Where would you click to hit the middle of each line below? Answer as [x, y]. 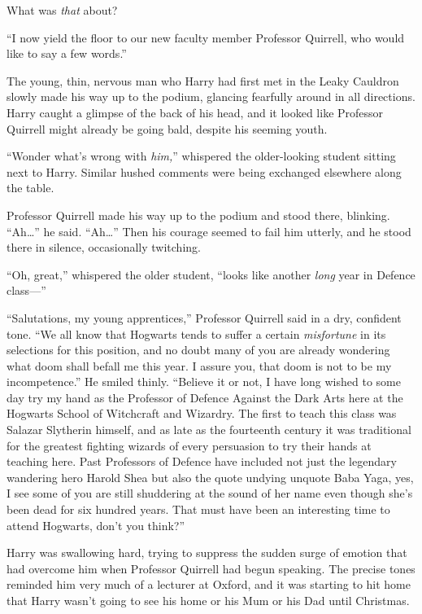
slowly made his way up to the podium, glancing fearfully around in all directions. [211, 96]
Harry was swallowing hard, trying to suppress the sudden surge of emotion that [207, 553]
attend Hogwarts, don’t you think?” [96, 525]
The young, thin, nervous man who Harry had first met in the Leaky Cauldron [203, 80]
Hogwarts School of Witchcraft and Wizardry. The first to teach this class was [202, 413]
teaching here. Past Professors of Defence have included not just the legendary [202, 461]
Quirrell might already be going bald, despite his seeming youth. [167, 128]
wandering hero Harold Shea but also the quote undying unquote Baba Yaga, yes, [210, 477]
